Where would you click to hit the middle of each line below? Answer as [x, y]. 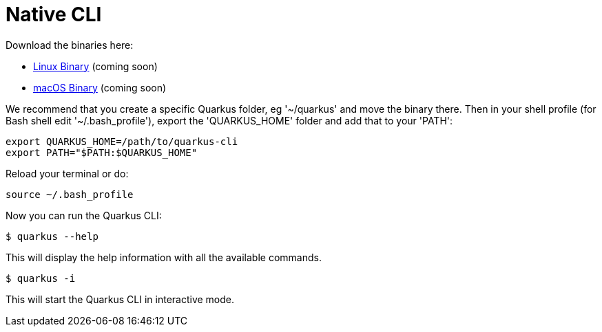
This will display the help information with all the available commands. [164, 257]
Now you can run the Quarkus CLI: [84, 215]
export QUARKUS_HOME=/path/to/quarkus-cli [122, 141]
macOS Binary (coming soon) [100, 87]
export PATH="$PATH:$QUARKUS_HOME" [102, 152]
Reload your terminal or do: [67, 173]
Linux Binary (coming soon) [95, 66]
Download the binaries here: [70, 45]
